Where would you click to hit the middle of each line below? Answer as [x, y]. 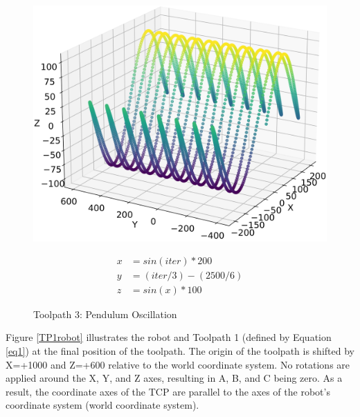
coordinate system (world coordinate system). [102, 405]
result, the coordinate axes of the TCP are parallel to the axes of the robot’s [168, 391]
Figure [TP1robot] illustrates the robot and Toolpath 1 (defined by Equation [169, 337]
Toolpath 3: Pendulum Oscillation [105, 314]
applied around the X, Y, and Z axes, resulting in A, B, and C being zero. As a [174, 378]
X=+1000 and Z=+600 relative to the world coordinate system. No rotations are [178, 364]
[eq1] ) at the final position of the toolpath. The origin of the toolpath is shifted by [180, 351]
